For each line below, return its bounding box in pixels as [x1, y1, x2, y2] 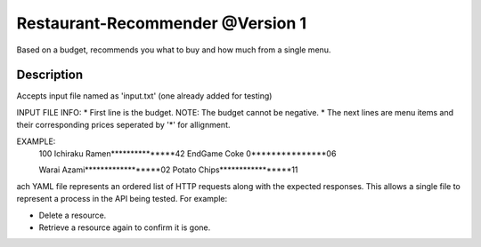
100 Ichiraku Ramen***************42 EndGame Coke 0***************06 [38, 148, 337, 159]
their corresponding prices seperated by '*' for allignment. [16, 120, 231, 131]
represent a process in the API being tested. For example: [16, 194, 227, 204]
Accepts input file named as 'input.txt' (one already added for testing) [16, 91, 273, 101]
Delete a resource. [38, 210, 107, 220]
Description [16, 68, 84, 83]
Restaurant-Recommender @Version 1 [16, 13, 307, 33]
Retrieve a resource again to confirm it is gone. [38, 222, 211, 233]
